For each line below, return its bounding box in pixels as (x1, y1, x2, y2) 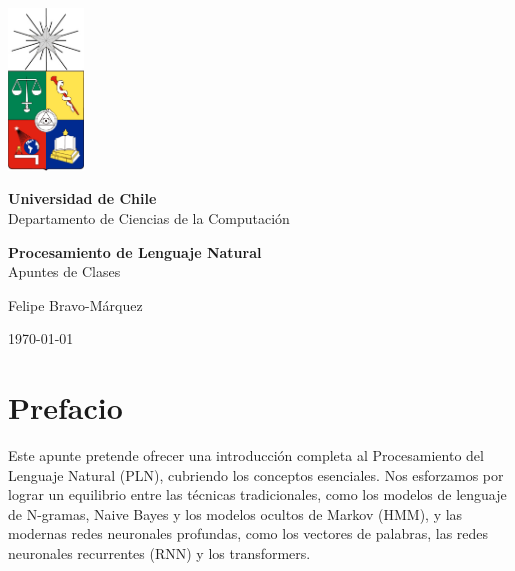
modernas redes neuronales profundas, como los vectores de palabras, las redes (8, 523, 489, 544)
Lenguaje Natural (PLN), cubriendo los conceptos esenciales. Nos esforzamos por (8, 464, 504, 485)
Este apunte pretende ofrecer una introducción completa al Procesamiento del (8, 445, 484, 466)
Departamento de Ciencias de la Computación (8, 207, 290, 228)
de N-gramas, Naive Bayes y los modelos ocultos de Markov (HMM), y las (8, 503, 463, 524)
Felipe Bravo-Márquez (8, 294, 143, 315)
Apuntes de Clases (8, 261, 121, 282)
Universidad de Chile (8, 188, 157, 209)
